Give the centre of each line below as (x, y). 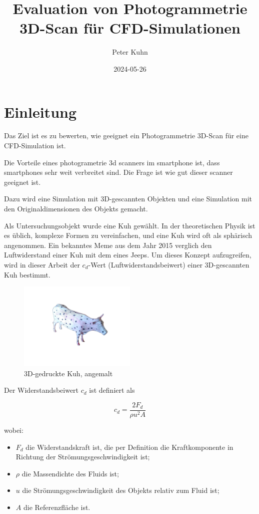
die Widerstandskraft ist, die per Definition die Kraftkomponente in (129, 447)
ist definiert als (112, 390)
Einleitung (40, 111)
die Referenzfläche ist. (57, 507)
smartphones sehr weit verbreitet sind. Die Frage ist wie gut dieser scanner (118, 172)
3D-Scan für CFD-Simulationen (130, 28)
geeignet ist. (22, 182)
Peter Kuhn (130, 52)
